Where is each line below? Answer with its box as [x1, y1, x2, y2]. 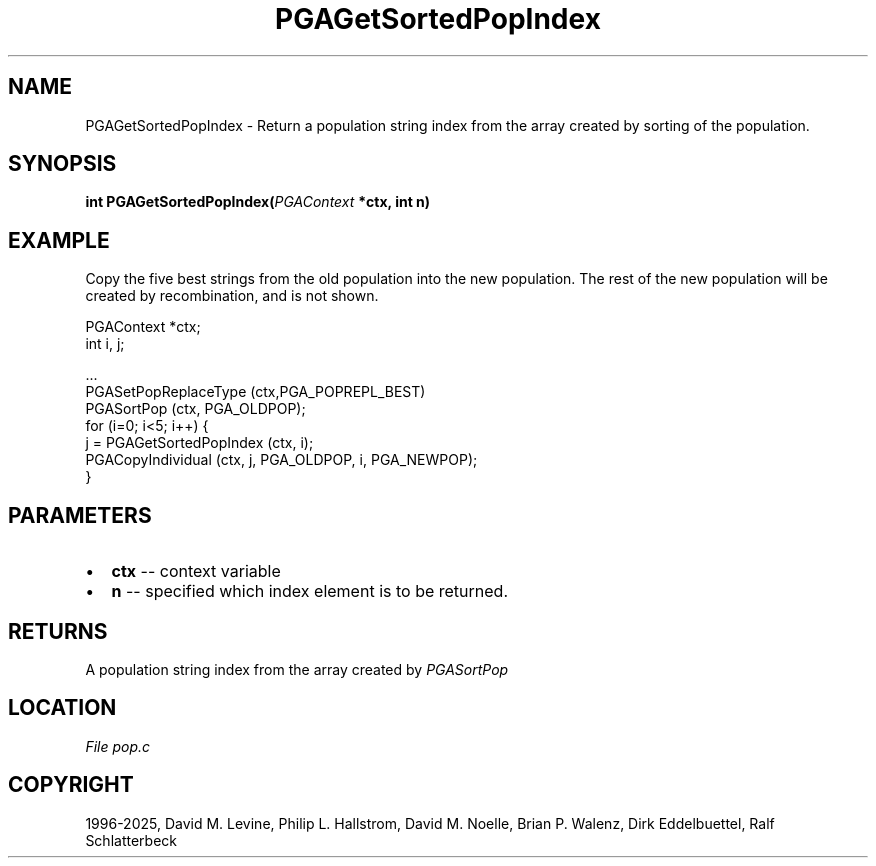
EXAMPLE [8, 227, 110, 253]
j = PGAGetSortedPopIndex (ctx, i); [85, 434, 314, 452]
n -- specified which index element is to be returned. [111, 581, 508, 602]
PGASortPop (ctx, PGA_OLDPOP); [85, 400, 306, 418]
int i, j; [85, 335, 125, 353]
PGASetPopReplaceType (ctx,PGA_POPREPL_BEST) [85, 383, 426, 401]
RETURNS [8, 618, 108, 644]
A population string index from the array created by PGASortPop [85, 660, 509, 678]
